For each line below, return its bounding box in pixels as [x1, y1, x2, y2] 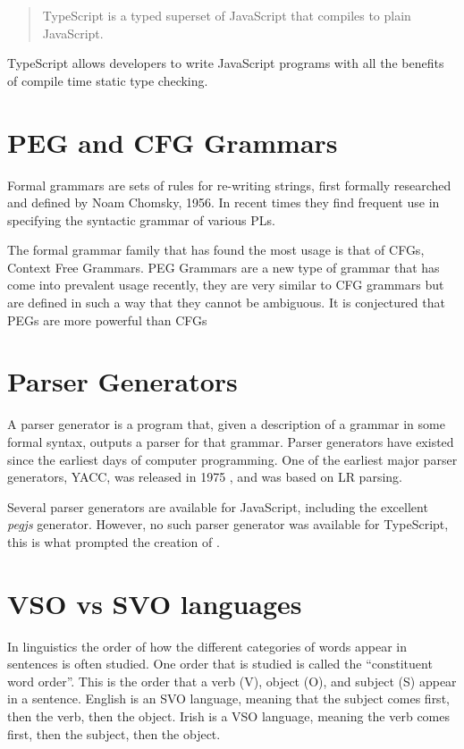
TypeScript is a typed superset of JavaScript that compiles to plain [42, 6, 411, 24]
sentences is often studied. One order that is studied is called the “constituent [7, 654, 433, 673]
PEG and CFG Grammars [7, 123, 338, 160]
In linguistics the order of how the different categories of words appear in [7, 636, 407, 655]
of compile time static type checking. [7, 71, 208, 89]
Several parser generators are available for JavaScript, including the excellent [7, 497, 428, 516]
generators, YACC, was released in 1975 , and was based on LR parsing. [7, 467, 402, 486]
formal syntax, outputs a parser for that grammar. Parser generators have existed [7, 432, 454, 450]
